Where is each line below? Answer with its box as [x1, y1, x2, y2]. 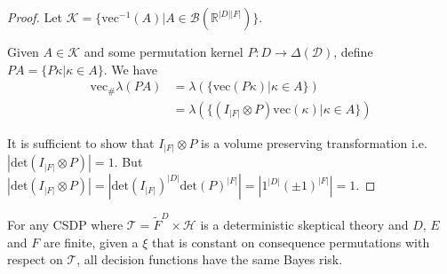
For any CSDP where [7, 215, 124, 233]
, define [333, 43, 373, 60]
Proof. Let [7, 8, 62, 26]
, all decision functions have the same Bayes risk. [76, 250, 343, 269]
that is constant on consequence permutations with [151, 232, 430, 251]
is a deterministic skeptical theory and [200, 215, 409, 233]
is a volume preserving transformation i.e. [201, 133, 427, 152]
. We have [103, 59, 158, 78]
